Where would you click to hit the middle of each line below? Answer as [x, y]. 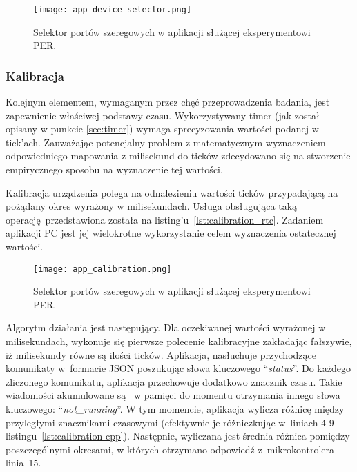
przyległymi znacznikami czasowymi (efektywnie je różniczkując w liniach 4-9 [170, 422]
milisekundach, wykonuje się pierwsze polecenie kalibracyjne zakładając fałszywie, [179, 341]
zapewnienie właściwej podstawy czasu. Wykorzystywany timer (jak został [163, 115]
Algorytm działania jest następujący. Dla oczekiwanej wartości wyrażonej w [166, 327]
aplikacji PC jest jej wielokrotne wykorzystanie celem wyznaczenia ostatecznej [171, 233]
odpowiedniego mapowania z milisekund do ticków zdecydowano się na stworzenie [178, 156]
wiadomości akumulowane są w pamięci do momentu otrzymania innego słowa [173, 395]
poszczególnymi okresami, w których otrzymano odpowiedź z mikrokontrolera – [174, 449]
